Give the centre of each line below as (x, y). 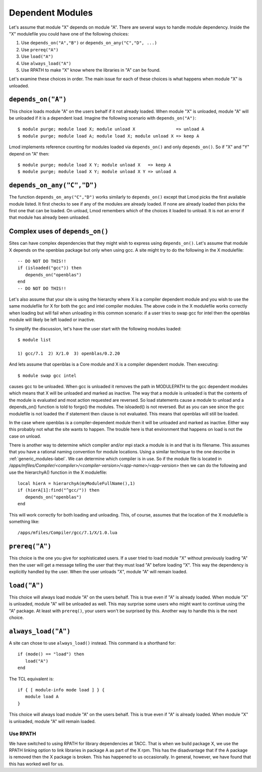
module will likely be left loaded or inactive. (52, 320)
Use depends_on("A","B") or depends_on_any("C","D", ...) (89, 43)
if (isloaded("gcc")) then (50, 268)
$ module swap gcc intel (47, 376)
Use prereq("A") (40, 50)
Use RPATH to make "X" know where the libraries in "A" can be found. (91, 70)
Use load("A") (37, 56)
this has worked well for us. (36, 764)
